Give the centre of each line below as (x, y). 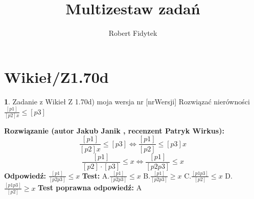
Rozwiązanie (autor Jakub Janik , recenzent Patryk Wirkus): (114, 130)
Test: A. (96, 175)
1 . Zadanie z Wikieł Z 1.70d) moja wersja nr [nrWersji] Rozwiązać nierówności (127, 101)
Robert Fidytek (133, 33)
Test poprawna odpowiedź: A (90, 187)
